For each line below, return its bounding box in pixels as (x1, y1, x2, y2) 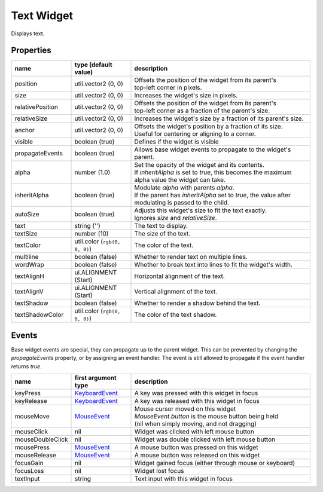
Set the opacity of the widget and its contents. (134, 161, 264, 169)
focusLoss (14, 467, 44, 475)
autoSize (14, 210, 39, 218)
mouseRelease (14, 451, 57, 460)
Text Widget (11, 9, 74, 22)
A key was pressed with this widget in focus (134, 389, 258, 398)
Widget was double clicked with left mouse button (134, 435, 275, 444)
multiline (14, 253, 39, 261)
